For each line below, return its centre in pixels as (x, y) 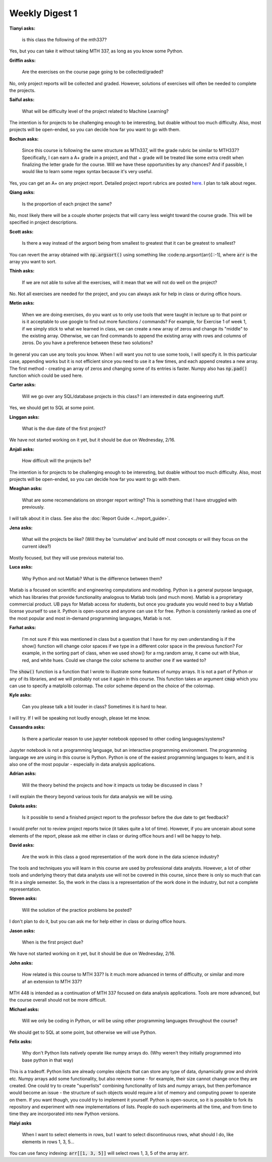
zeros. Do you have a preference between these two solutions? (87, 343)
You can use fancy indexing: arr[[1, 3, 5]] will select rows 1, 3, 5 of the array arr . (99, 1153)
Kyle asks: (21, 695)
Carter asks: (23, 385)
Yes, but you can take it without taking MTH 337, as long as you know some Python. (96, 51)
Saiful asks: (22, 100)
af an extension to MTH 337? (52, 981)
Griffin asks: (23, 60)
